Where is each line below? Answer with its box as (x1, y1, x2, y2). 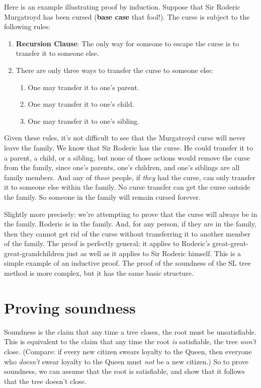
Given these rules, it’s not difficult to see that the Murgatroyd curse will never (4, 132, 246, 143)
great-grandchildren (4, 248, 64, 258)
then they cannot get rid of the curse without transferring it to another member (4, 228, 251, 239)
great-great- (212, 238, 248, 249)
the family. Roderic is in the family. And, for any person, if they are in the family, (4, 218, 256, 229)
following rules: (4, 21, 50, 32)
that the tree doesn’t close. (4, 375, 86, 386)
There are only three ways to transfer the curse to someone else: (16, 64, 213, 75)
